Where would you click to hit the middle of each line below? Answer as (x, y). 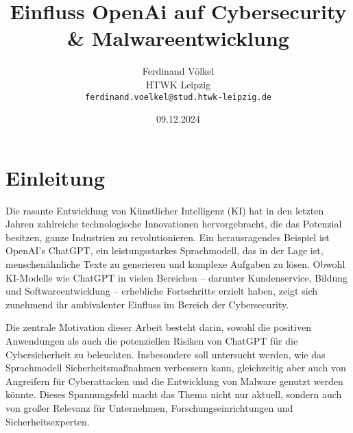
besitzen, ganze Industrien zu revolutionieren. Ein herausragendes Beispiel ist (168, 237)
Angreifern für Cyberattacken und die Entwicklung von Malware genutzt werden (174, 381)
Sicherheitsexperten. (48, 421)
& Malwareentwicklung (178, 38)
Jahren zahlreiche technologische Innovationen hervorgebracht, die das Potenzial (174, 224)
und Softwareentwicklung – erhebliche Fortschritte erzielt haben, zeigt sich (162, 291)
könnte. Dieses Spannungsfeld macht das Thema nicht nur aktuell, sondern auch (174, 394)
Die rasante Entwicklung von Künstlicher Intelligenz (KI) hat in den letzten (165, 210)
